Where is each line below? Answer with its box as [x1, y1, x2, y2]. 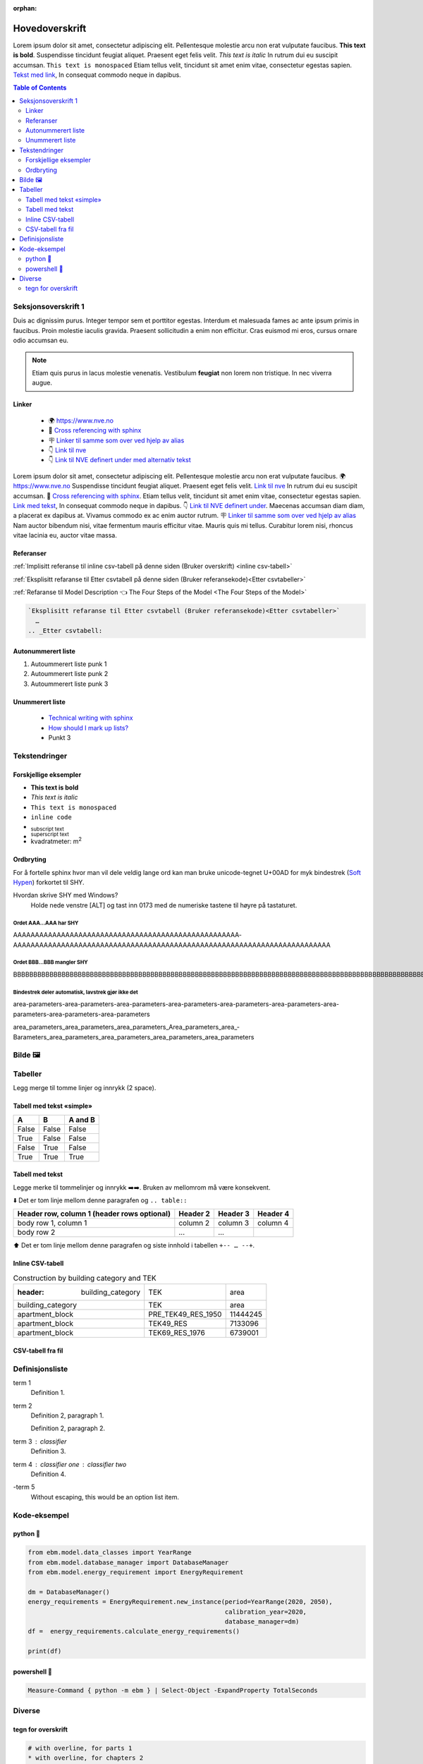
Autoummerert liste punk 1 [30, 660, 107, 668]
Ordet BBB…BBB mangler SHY [13, 959, 88, 966]
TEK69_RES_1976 [148, 1328, 206, 1338]
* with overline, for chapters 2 [27, 1754, 144, 1762]
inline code [30, 814, 72, 821]
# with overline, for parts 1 [27, 1744, 133, 1752]
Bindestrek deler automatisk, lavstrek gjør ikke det [13, 989, 139, 996]
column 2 [178, 1218, 210, 1228]
